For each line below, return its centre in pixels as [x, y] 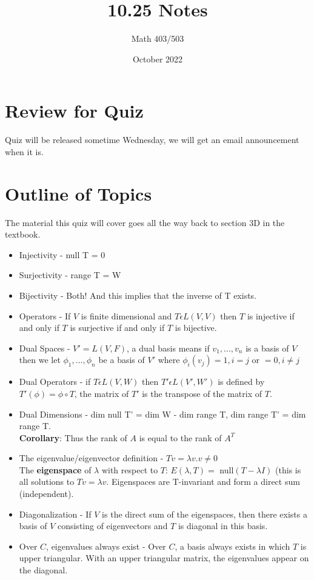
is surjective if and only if [117, 328]
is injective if [271, 315]
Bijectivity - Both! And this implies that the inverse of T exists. [138, 295]
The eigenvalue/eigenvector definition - [91, 458]
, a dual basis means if [168, 348]
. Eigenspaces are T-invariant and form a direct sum [203, 482]
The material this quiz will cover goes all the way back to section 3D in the [145, 222]
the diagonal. [43, 570]
